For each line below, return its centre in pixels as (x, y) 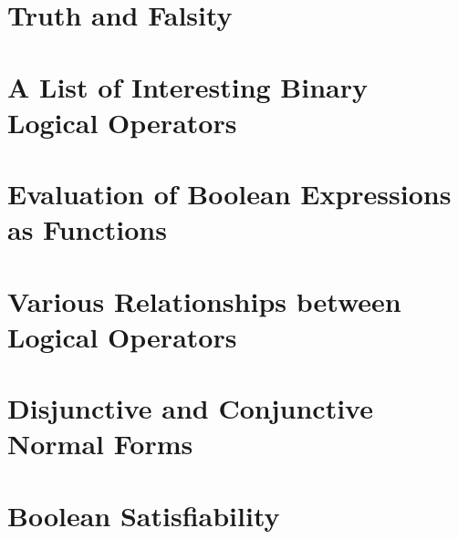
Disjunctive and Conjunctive (190, 408)
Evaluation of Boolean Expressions (229, 194)
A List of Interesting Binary (187, 86)
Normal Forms (100, 444)
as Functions (87, 229)
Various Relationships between (204, 301)
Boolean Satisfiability (144, 515)
